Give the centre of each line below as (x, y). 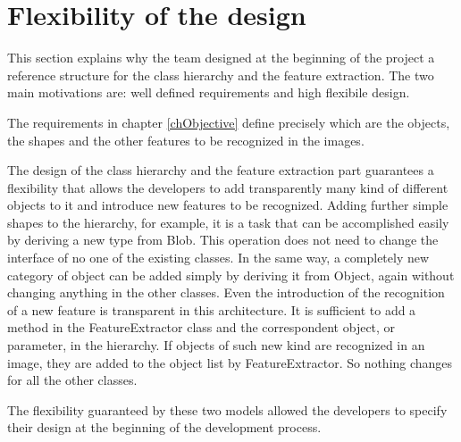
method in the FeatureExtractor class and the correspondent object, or (201, 327)
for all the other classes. (72, 380)
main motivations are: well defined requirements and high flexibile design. (209, 92)
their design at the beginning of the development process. (164, 427)
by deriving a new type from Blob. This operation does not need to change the (223, 240)
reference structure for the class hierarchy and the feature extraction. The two (221, 75)
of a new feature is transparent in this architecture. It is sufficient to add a (212, 309)
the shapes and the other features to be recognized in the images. (186, 140)
